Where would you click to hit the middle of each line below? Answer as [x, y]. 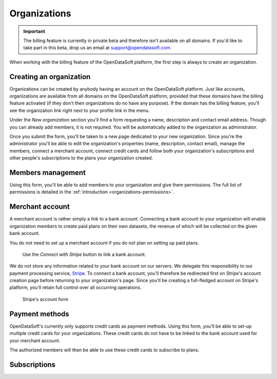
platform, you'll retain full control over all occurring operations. [76, 288]
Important [34, 31]
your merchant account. [35, 341]
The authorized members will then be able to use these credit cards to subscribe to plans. [104, 350]
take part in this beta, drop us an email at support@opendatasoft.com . [97, 48]
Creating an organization [50, 77]
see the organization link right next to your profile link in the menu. [80, 110]
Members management [48, 173]
